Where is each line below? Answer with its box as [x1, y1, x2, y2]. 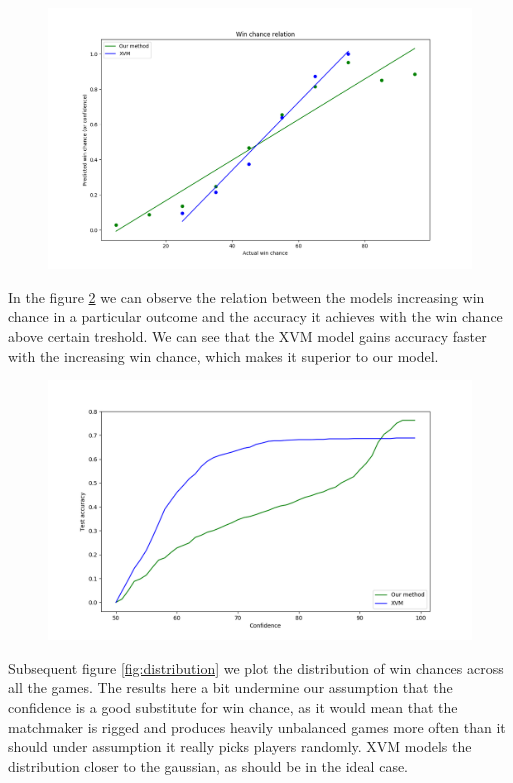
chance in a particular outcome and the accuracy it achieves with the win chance [8, 306, 503, 327]
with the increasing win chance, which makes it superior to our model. [8, 345, 439, 366]
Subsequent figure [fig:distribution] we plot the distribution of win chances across [8, 657, 504, 678]
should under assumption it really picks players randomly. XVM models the [8, 736, 472, 757]
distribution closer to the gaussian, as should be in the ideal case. [8, 755, 409, 776]
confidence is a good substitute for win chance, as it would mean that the [8, 697, 458, 718]
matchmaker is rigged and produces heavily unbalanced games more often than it [8, 716, 506, 737]
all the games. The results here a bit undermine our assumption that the [8, 677, 453, 698]
